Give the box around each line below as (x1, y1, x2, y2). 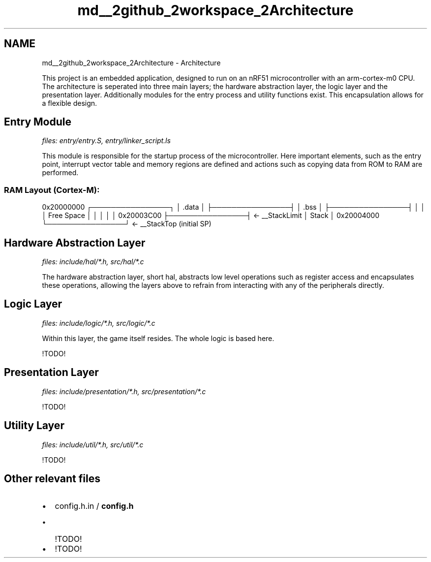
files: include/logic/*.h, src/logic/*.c (42, 318, 155, 327)
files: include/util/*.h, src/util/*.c (42, 440, 144, 449)
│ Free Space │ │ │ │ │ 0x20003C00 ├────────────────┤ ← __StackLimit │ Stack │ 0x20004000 (42, 211, 380, 220)
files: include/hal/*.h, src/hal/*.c (42, 257, 144, 266)
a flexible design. (42, 98, 97, 107)
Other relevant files (4, 472, 100, 485)
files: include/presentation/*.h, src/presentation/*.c (42, 387, 206, 396)
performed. (42, 168, 79, 177)
